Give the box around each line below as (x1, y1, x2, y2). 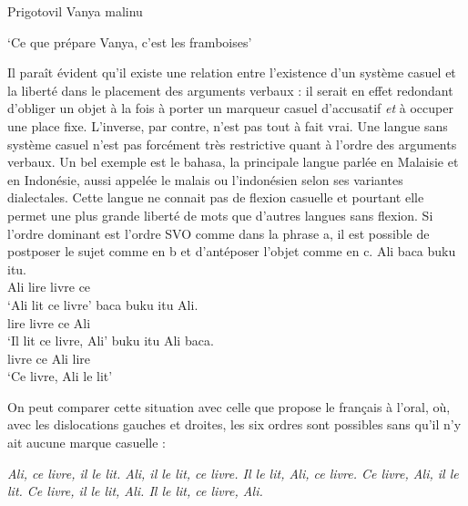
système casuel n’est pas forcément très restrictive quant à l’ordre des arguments (7, 134, 457, 153)
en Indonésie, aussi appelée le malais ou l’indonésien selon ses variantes (7, 170, 403, 189)
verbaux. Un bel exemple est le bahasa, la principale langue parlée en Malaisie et (7, 152, 459, 171)
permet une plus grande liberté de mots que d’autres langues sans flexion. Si (7, 205, 433, 224)
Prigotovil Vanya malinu (7, 2, 143, 20)
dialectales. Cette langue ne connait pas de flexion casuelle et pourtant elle (7, 188, 424, 207)
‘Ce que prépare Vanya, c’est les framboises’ (7, 32, 252, 51)
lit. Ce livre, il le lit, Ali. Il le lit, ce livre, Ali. (7, 481, 263, 501)
